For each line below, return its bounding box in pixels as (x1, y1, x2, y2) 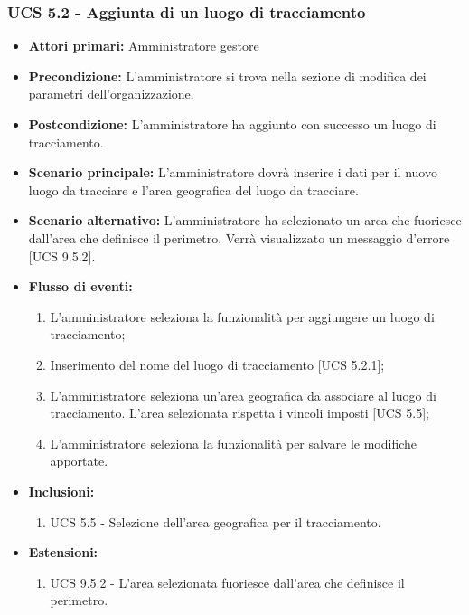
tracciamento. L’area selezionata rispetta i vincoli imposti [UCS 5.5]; (50, 403, 429, 422)
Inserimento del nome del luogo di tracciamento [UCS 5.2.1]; (50, 355, 385, 374)
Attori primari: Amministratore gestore (28, 36, 259, 55)
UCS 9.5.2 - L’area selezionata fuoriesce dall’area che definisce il (50, 572, 405, 591)
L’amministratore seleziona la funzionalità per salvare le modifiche (50, 433, 417, 452)
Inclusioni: (28, 481, 95, 500)
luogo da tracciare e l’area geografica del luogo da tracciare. (28, 180, 359, 199)
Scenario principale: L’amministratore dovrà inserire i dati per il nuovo (28, 163, 437, 182)
